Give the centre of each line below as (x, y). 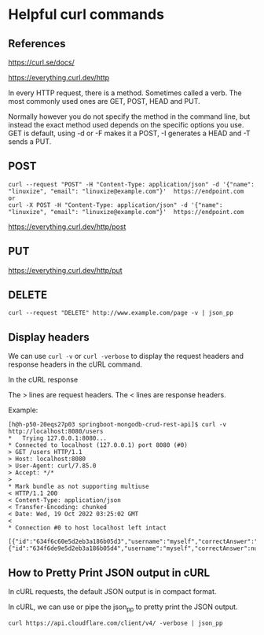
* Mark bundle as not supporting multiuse (79, 487)
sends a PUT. (30, 142)
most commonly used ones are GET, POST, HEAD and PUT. (104, 101)
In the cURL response (43, 380)
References (37, 44)
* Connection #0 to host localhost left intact (88, 528)
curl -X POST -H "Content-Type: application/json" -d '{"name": (115, 205)
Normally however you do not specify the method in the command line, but (129, 116)
